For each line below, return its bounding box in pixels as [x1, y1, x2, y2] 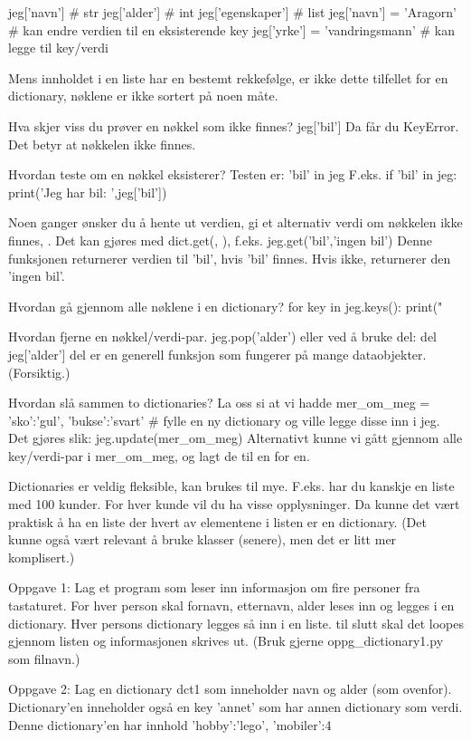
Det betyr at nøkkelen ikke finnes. [8, 134, 196, 153]
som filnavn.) [8, 649, 80, 668]
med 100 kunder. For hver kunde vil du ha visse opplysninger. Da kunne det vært [8, 495, 460, 514]
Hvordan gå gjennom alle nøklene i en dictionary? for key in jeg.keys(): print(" [8, 296, 443, 315]
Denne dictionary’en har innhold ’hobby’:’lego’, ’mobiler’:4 [8, 715, 332, 734]
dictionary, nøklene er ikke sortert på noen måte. [8, 86, 278, 105]
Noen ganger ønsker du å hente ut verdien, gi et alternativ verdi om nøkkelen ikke [8, 213, 463, 232]
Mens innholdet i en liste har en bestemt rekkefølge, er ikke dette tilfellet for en [8, 68, 448, 87]
